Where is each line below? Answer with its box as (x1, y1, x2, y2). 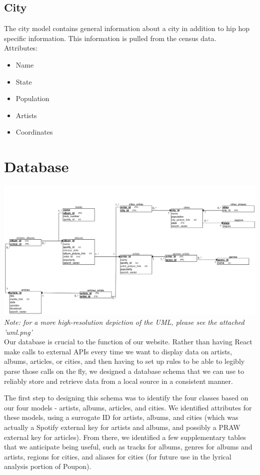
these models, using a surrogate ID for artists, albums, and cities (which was (4, 412, 238, 422)
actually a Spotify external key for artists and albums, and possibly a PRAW (4, 422, 240, 432)
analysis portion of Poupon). (4, 461, 91, 471)
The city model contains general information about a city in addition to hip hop (4, 23, 249, 34)
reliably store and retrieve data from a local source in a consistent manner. (4, 375, 233, 386)
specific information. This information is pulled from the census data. (4, 33, 216, 43)
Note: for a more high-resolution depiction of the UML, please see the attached (4, 317, 244, 327)
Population (15, 93, 49, 104)
